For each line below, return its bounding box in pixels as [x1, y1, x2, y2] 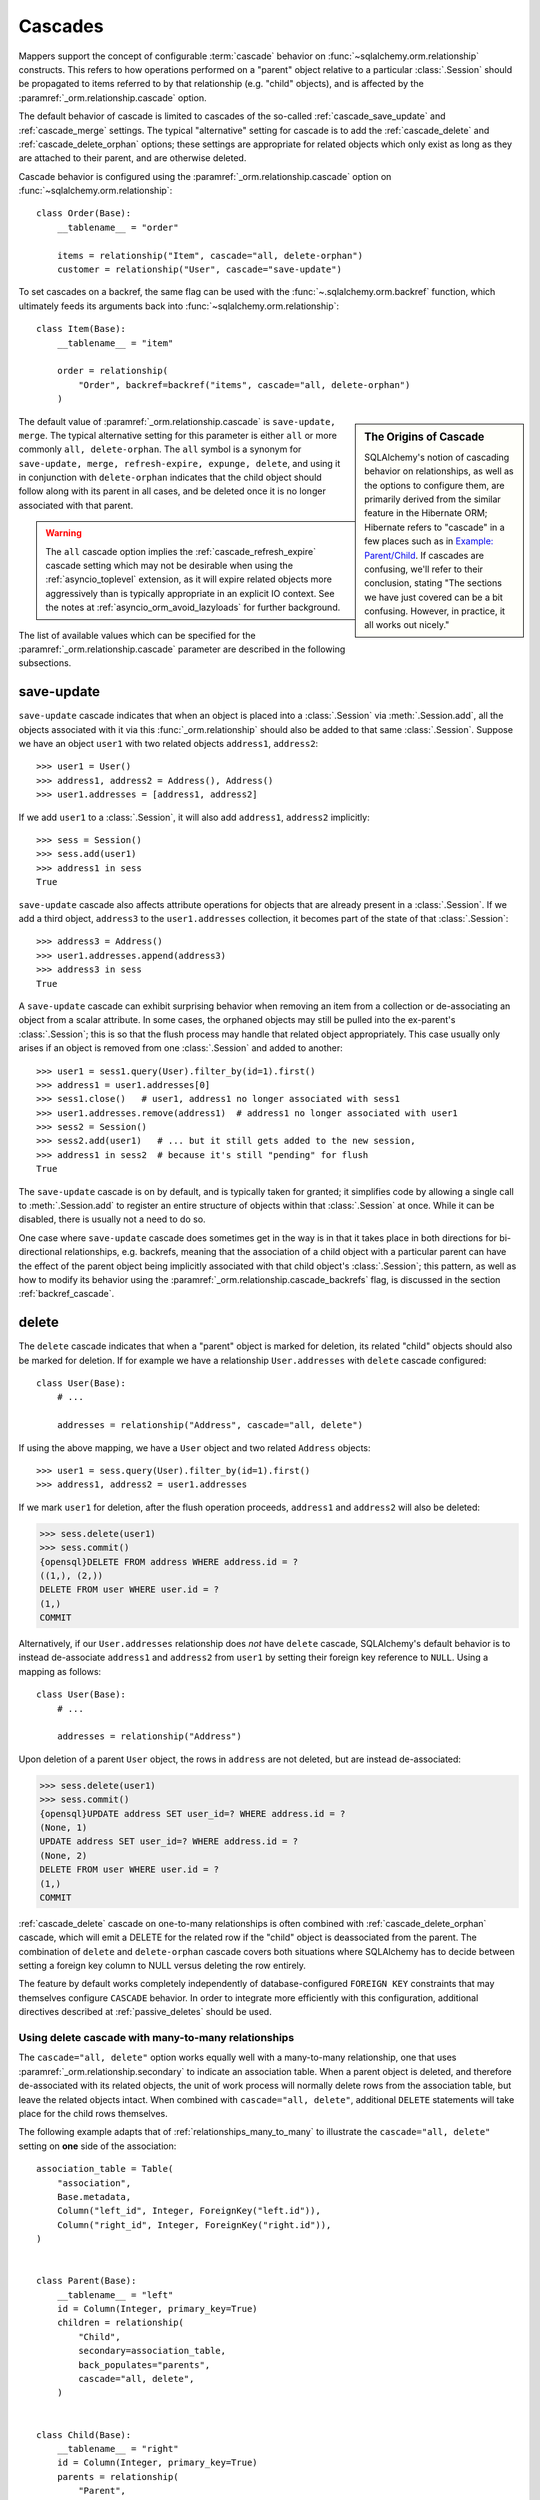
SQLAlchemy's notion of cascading [364, 451, 510, 463]
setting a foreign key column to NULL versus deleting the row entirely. [18, 1960, 307, 1972]
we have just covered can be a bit [364, 591, 504, 603]
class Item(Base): [36, 323, 127, 335]
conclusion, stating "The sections [364, 577, 502, 589]
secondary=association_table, [78, 2345, 227, 2357]
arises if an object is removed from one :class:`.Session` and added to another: [18, 1042, 344, 1054]
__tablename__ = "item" [56, 337, 174, 349]
